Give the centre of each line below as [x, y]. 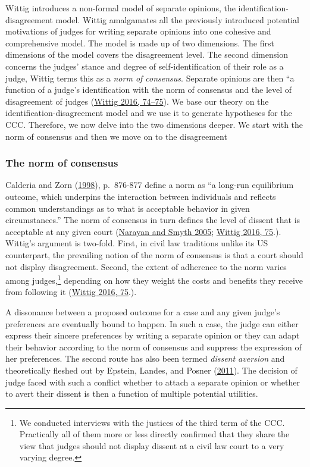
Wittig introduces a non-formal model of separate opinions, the [120, 8]
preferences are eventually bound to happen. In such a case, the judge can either [152, 323]
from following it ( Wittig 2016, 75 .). [71, 292]
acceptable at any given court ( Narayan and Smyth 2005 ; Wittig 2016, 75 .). [143, 231]
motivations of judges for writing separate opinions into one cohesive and [138, 31]
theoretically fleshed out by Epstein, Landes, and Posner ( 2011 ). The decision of [151, 370]
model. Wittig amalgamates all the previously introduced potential [177, 19]
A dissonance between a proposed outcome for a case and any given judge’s [143, 311]
